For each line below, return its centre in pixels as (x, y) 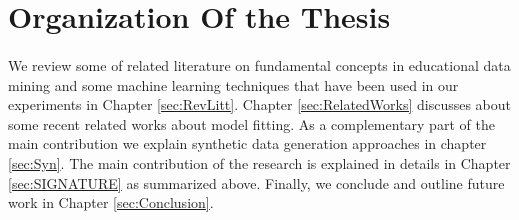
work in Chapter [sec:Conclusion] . (111, 202)
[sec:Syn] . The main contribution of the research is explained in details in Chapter (259, 162)
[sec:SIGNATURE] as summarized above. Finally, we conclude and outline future (256, 182)
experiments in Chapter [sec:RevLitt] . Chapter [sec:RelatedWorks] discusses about (260, 104)
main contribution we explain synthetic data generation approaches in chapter (247, 143)
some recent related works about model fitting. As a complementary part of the (251, 123)
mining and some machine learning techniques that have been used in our (233, 84)
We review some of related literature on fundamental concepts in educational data (259, 64)
